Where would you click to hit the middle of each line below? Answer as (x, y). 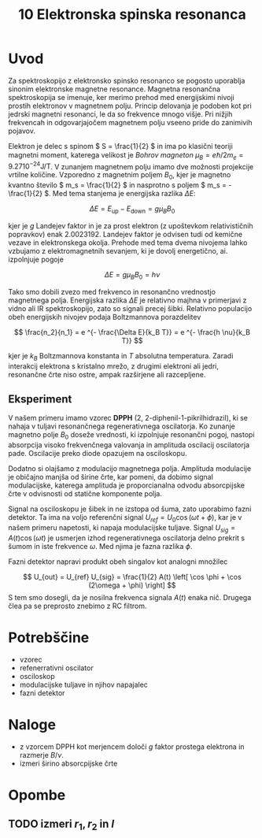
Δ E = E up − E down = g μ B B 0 (132, 209)
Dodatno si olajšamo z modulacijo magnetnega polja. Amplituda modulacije (130, 469)
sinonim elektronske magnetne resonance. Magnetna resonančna (114, 89)
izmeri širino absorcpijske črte (68, 763)
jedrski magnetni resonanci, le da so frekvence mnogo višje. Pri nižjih (120, 114)
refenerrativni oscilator (56, 668)
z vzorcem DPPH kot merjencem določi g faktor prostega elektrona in (132, 747)
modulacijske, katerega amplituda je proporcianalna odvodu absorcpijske (127, 485)
